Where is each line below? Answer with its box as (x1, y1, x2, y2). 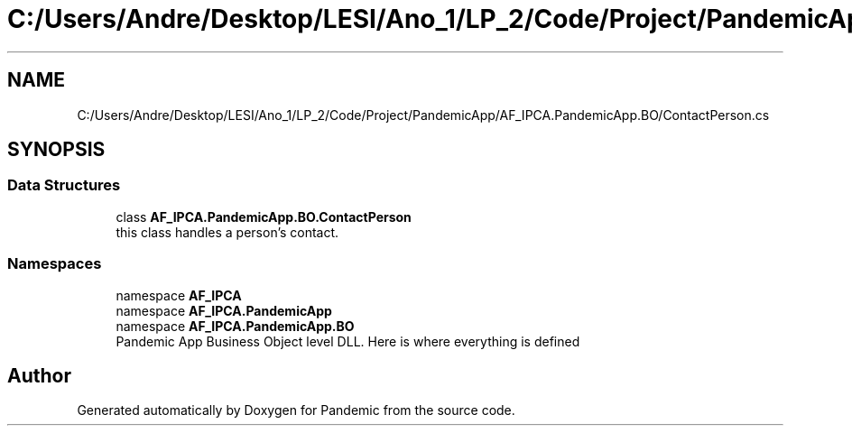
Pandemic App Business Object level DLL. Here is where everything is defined (116, 333, 580, 349)
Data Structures (7, 176, 121, 195)
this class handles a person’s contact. (116, 224, 339, 240)
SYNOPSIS (7, 138, 106, 161)
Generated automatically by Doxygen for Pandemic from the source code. (77, 402, 515, 419)
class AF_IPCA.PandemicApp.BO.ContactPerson (116, 208, 412, 225)
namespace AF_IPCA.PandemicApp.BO (116, 318, 355, 334)
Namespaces (7, 254, 102, 273)
